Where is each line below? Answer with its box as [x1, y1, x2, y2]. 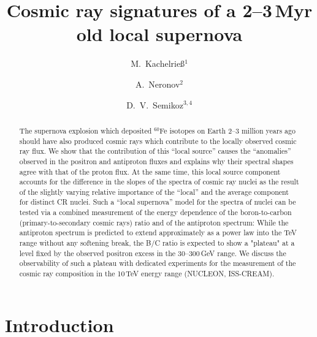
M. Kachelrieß [131, 57, 185, 70]
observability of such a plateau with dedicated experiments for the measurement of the [19, 258, 296, 268]
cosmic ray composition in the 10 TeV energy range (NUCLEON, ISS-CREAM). [19, 268, 275, 279]
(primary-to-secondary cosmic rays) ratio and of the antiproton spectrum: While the [19, 217, 289, 227]
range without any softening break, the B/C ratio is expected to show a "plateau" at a [19, 238, 295, 248]
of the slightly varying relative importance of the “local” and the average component [19, 186, 289, 197]
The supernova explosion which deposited [19, 125, 152, 135]
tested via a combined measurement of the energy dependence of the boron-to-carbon [19, 207, 292, 218]
